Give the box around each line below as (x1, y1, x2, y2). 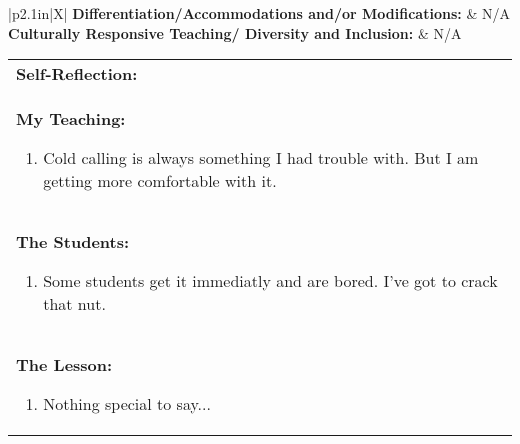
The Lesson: (16, 353, 113, 377)
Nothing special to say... (43, 392, 211, 416)
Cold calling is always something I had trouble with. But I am (43, 146, 479, 170)
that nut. (43, 292, 106, 316)
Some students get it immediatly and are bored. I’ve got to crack (43, 269, 498, 293)
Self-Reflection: (16, 62, 138, 86)
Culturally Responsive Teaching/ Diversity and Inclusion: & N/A (8, 22, 462, 43)
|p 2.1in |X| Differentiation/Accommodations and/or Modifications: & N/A (8, 3, 510, 23)
